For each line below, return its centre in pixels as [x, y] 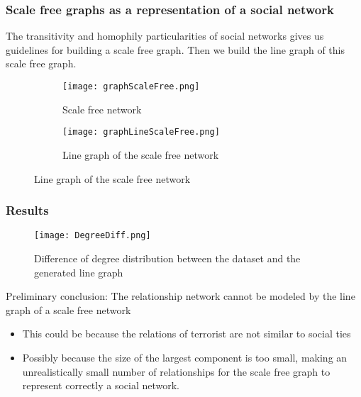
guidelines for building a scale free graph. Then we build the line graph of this [175, 49]
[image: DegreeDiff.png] [93, 236]
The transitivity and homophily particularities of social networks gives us [165, 36]
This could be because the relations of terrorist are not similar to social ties [187, 334]
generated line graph [79, 272]
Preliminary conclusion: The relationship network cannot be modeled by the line [180, 296]
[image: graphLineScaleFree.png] [141, 132]
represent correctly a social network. [101, 385]
